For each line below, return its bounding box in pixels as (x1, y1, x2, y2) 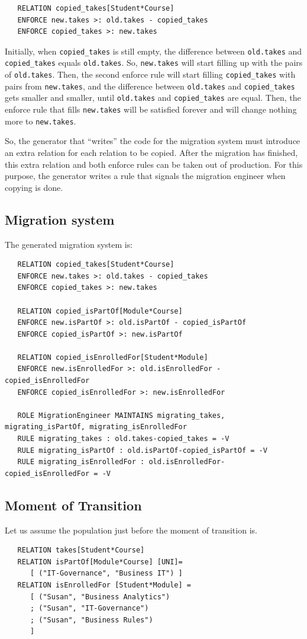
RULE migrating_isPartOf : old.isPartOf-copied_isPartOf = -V (17, 446, 267, 455)
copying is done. (5, 181, 63, 193)
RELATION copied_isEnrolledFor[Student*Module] (17, 353, 208, 362)
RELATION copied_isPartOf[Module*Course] (17, 306, 183, 315)
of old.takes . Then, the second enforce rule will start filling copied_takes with (5, 68, 296, 81)
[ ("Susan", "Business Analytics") (30, 592, 170, 601)
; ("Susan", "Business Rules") (30, 615, 153, 624)
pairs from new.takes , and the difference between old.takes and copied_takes (5, 79, 295, 92)
